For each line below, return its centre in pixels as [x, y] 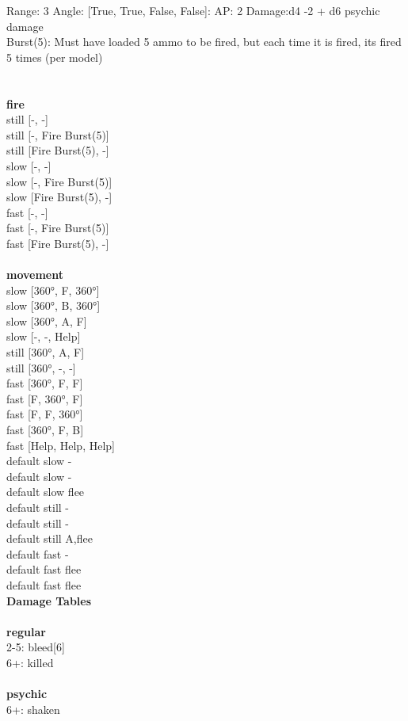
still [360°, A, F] [46, 352]
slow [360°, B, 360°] [53, 305]
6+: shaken [33, 709]
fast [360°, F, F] [45, 383]
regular [26, 631]
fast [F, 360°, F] [45, 398]
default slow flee [46, 492]
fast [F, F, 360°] [45, 414]
